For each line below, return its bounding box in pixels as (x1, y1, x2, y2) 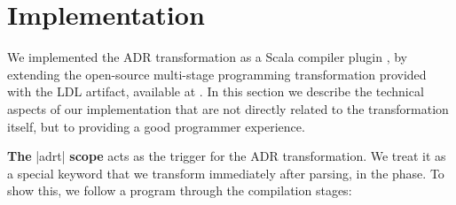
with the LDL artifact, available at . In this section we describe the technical (7, 82, 424, 101)
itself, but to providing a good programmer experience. (7, 117, 305, 135)
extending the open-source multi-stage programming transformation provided (7, 65, 427, 83)
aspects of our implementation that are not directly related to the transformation (7, 99, 449, 118)
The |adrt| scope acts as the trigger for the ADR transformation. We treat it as (7, 147, 446, 165)
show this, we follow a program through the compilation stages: (7, 181, 352, 200)
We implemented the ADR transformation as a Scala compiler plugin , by (7, 48, 407, 66)
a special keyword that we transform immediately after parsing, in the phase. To (7, 163, 444, 182)
